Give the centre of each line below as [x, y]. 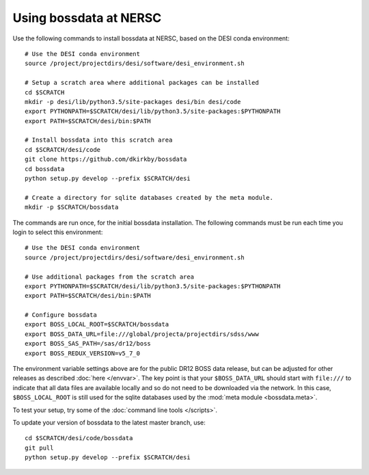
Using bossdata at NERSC [87, 18]
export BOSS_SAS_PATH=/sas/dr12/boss [88, 344]
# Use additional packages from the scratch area [110, 277]
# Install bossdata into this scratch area [99, 140]
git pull [39, 448]
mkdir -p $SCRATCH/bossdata [72, 207]
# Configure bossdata [61, 315]
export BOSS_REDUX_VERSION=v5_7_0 [82, 353]
